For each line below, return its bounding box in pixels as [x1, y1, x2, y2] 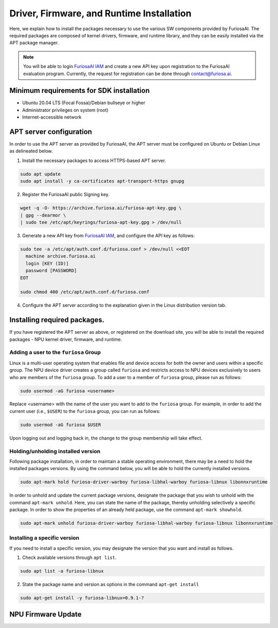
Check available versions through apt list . [22, 554, 117, 561]
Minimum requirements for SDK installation [9, 86, 150, 95]
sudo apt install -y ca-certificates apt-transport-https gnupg [20, 178, 185, 184]
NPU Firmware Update [9, 610, 82, 618]
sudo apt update [20, 171, 61, 177]
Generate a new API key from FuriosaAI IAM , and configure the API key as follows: [22, 232, 195, 239]
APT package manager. [9, 40, 59, 46]
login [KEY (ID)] [26, 261, 69, 266]
